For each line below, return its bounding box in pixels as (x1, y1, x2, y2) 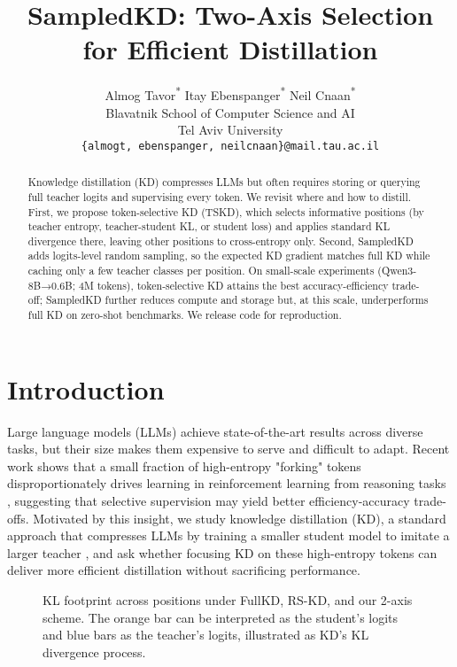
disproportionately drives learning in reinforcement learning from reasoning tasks (7, 474, 446, 492)
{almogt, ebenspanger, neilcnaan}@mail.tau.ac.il (81, 139, 380, 152)
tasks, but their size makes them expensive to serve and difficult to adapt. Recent (7, 439, 450, 458)
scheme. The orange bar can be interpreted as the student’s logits (43, 608, 399, 626)
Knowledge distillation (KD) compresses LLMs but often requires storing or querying (27, 175, 421, 190)
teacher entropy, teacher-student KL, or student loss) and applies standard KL (27, 219, 391, 234)
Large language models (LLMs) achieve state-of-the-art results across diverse (7, 422, 423, 440)
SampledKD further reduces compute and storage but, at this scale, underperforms (45, 292, 429, 307)
